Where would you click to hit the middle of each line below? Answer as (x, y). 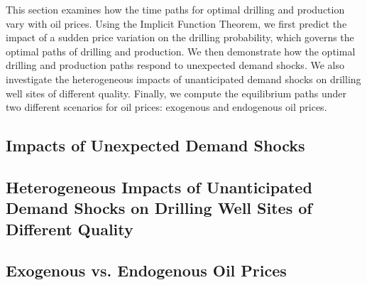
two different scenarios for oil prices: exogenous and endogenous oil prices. (166, 107)
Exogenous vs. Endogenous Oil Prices (146, 270)
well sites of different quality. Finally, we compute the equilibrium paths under (176, 93)
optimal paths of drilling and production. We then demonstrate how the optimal (181, 51)
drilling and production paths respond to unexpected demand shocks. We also (175, 65)
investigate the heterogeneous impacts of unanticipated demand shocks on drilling (183, 79)
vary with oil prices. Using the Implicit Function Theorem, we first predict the (176, 23)
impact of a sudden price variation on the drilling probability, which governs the (180, 37)
